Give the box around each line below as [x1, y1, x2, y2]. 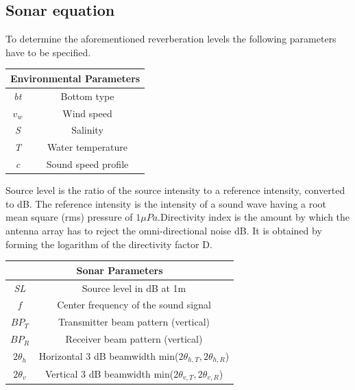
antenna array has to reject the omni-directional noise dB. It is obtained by [5, 223, 322, 237]
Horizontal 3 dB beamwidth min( [38, 348, 179, 363]
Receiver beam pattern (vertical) [65, 332, 203, 346]
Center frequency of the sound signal [57, 297, 211, 312]
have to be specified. [5, 45, 91, 59]
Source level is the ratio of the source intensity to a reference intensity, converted [5, 183, 345, 197]
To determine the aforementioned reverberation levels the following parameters [5, 32, 336, 46]
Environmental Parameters [10, 71, 140, 85]
